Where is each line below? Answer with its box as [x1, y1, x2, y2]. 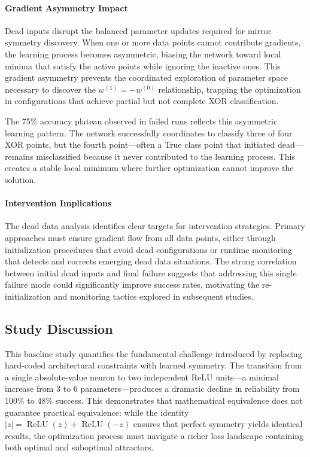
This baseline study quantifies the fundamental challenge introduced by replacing [5, 347, 302, 359]
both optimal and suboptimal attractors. [5, 441, 154, 453]
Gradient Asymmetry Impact [5, 1, 128, 14]
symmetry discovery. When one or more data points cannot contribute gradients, [5, 36, 301, 48]
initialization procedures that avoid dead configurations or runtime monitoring [5, 243, 292, 255]
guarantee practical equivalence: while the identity [5, 406, 189, 418]
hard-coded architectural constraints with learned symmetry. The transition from [5, 359, 302, 371]
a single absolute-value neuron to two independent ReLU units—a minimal [5, 370, 279, 383]
